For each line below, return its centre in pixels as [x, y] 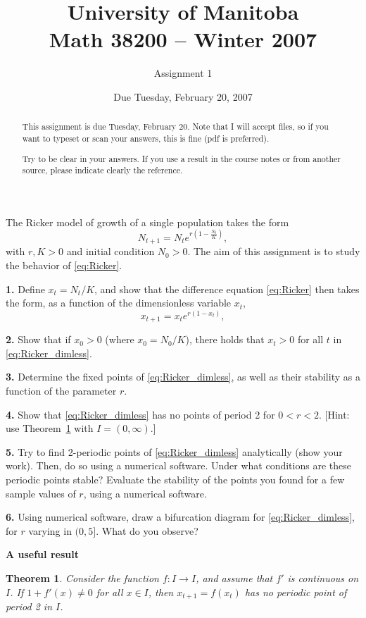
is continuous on [323, 577]
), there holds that [225, 339]
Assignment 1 [183, 73]
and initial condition [111, 251]
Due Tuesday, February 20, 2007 [183, 96]
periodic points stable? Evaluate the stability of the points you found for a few [175, 479]
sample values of [41, 493]
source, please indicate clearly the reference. [102, 170]
